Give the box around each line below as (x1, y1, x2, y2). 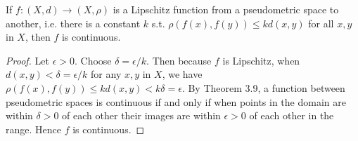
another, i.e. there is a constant (6, 15, 141, 30)
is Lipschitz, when (222, 53, 300, 67)
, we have (162, 67, 203, 81)
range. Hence (6, 121, 61, 136)
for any (91, 67, 122, 81)
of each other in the (249, 108, 334, 123)
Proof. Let (6, 53, 49, 67)
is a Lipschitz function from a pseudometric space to (113, 2, 339, 16)
